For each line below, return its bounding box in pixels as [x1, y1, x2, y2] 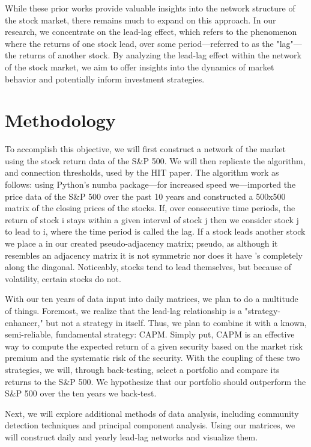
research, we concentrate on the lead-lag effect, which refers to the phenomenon [5, 25, 297, 38]
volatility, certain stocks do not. [5, 272, 121, 285]
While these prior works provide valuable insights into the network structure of [5, 2, 295, 14]
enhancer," [5, 316, 43, 328]
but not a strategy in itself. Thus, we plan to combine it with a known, [46, 316, 307, 328]
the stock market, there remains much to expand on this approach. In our [5, 13, 276, 26]
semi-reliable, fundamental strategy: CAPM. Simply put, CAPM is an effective [5, 328, 295, 341]
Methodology [5, 108, 116, 132]
